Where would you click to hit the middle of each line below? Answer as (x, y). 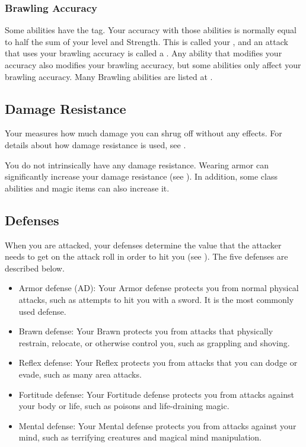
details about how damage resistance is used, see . (95, 144)
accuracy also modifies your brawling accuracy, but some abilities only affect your (153, 65)
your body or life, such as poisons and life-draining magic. (124, 406)
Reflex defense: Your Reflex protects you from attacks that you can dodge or (158, 363)
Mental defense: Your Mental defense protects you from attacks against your (157, 425)
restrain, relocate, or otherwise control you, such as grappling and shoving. (154, 342)
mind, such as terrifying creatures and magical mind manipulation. (140, 437)
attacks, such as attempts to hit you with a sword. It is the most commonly (156, 299)
